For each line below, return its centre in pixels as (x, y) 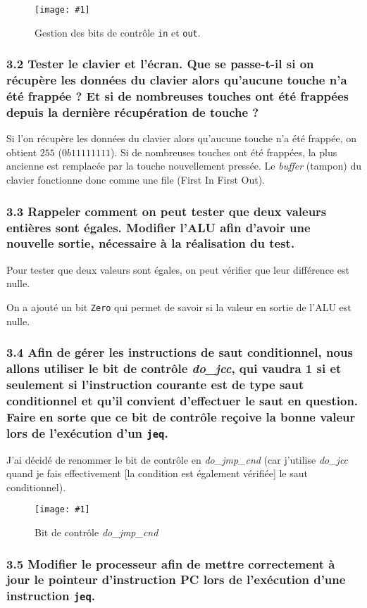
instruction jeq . (51, 596)
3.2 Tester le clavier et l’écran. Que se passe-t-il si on (160, 64)
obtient (22, 152)
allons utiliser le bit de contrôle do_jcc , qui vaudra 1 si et (174, 368)
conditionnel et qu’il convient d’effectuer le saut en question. (182, 400)
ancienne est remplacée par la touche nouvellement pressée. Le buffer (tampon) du (184, 166)
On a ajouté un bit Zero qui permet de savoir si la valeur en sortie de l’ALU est (179, 306)
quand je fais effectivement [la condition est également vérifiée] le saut (157, 473)
